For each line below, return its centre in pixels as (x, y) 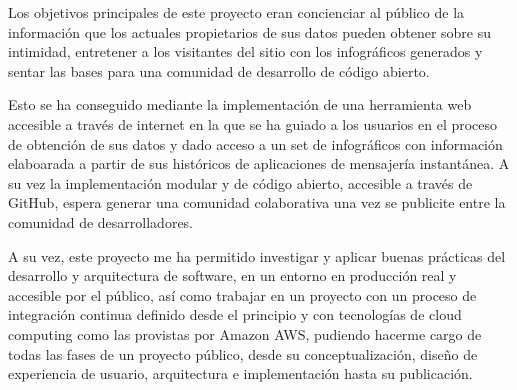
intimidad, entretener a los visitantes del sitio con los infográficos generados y (245, 51)
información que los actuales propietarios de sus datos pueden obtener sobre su (250, 31)
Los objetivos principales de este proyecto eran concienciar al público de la (236, 12)
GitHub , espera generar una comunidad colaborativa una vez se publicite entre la (257, 202)
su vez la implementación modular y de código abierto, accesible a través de (240, 182)
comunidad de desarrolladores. (101, 221)
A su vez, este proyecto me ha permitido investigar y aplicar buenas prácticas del (257, 255)
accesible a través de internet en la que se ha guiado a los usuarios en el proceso (253, 123)
